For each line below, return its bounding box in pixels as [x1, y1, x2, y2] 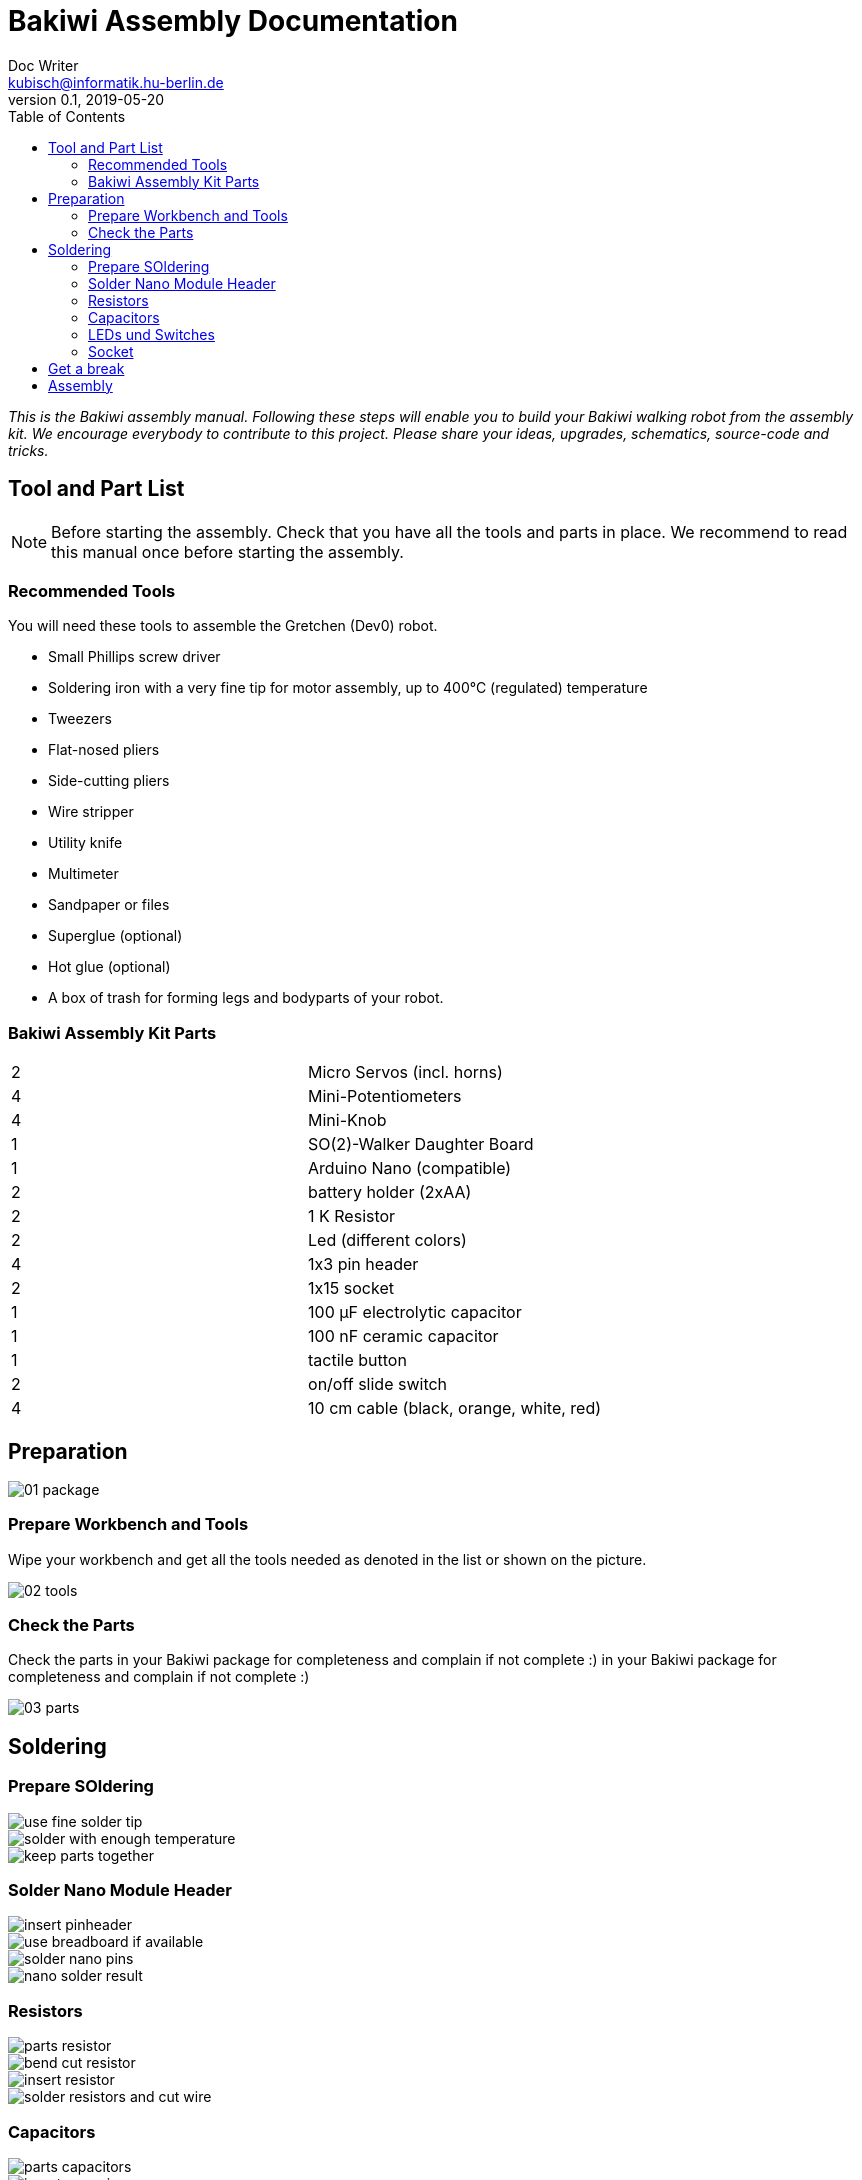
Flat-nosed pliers [48, 741, 160, 759]
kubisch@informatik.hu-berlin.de [8, 73, 224, 91]
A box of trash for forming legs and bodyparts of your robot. [48, 989, 444, 1007]
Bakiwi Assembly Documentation [8, 4, 458, 38]
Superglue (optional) [48, 927, 183, 945]
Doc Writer [8, 56, 79, 74]
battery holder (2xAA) [308, 1182, 472, 1203]
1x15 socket [308, 1278, 394, 1299]
